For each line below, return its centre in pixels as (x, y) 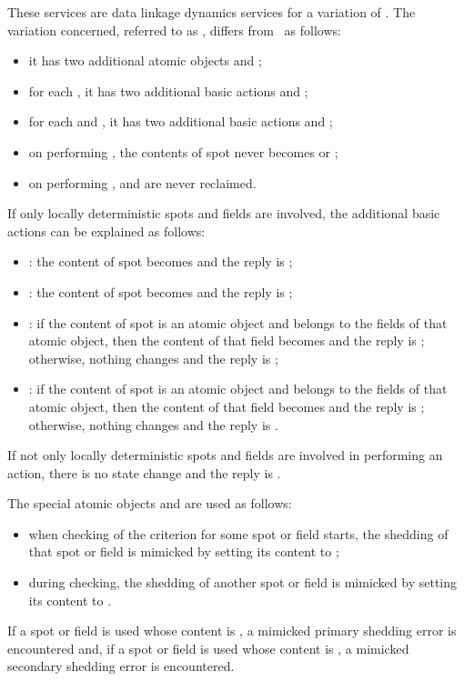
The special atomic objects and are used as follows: (150, 503)
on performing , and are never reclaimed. (142, 182)
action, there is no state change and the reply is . (144, 472)
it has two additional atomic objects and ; (145, 60)
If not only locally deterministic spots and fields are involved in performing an (225, 455)
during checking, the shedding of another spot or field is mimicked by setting (243, 582)
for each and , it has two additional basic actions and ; (181, 121)
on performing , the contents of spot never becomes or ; (183, 151)
